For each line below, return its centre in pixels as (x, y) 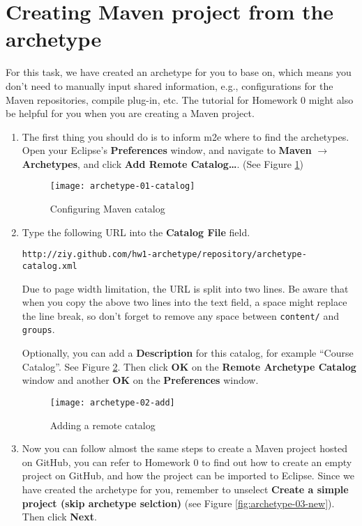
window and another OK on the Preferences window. (140, 380)
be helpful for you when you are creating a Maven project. (130, 113)
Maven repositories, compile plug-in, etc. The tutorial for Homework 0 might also (180, 99)
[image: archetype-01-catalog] (122, 186)
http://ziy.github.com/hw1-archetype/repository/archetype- (164, 255)
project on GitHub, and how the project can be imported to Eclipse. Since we (188, 475)
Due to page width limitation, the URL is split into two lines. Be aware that (185, 288)
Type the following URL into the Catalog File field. (136, 232)
